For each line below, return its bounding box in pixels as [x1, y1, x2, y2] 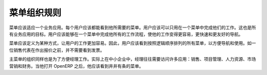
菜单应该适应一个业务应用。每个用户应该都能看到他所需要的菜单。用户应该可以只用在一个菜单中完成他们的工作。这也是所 [9, 25, 256, 30]
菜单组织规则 [9, 7, 62, 18]
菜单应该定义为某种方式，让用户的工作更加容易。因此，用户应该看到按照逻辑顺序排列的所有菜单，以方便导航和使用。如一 [9, 40, 256, 46]
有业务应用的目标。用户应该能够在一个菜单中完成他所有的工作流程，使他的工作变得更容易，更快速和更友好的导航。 [9, 31, 243, 37]
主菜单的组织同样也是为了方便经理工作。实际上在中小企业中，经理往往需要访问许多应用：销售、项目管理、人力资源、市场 [9, 56, 256, 62]
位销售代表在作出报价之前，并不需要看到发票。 [9, 47, 105, 53]
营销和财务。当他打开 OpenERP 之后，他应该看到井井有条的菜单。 [9, 63, 143, 69]
